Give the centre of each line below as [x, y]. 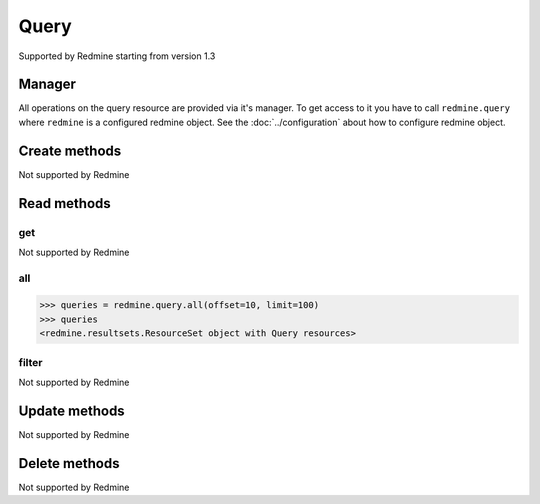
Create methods [70, 150]
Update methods [71, 410]
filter [30, 362]
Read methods [65, 203]
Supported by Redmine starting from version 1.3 [117, 56]
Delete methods [69, 463]
